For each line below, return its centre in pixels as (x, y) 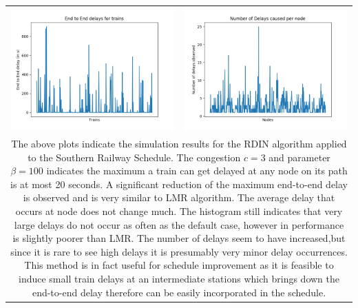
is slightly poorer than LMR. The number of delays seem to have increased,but (179, 238)
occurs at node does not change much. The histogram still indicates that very (179, 211)
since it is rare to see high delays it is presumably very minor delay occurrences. (179, 251)
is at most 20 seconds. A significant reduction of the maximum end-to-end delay (179, 184)
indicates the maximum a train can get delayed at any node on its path (197, 171)
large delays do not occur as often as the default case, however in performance (179, 224)
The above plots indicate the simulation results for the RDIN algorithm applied (179, 144)
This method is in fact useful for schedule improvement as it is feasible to (179, 265)
